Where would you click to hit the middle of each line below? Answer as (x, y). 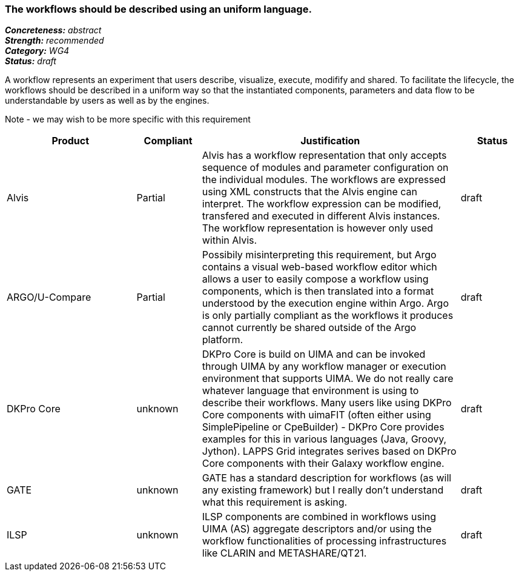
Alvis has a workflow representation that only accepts (324, 156)
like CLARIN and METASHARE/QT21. (284, 553)
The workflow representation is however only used (318, 228)
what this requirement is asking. (275, 502)
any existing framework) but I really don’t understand (323, 490)
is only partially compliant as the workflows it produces (328, 316)
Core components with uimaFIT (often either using (316, 415)
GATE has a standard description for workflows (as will (327, 478)
